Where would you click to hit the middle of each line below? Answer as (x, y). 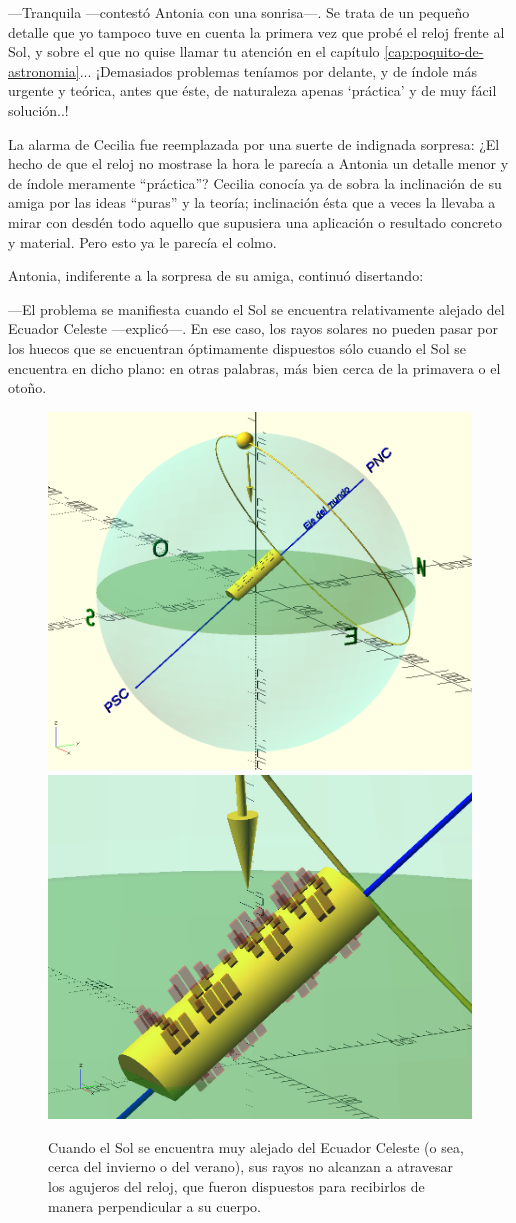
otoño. (27, 387)
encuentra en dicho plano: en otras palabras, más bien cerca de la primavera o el (254, 367)
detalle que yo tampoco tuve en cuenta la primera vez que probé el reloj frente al (256, 31)
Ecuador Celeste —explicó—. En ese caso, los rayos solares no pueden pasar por (253, 328)
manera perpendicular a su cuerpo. (154, 1205)
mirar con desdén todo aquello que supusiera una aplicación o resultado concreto (255, 221)
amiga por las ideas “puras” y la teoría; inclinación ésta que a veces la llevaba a (252, 202)
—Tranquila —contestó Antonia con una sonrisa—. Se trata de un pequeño (239, 12)
